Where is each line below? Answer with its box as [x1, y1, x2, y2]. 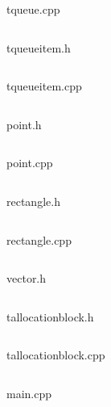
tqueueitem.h [6, 39, 71, 56]
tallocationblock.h [6, 308, 94, 325]
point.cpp [6, 154, 53, 171]
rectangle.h [6, 192, 60, 209]
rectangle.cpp [6, 231, 72, 248]
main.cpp [6, 384, 52, 401]
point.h [6, 115, 42, 132]
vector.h [6, 270, 47, 287]
